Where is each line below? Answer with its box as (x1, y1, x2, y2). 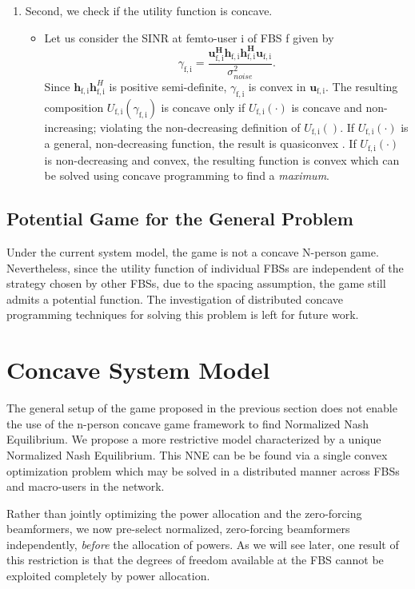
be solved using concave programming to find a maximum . (44, 167, 329, 184)
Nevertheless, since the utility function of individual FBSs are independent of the (6, 259, 404, 276)
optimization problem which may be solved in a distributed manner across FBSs (6, 462, 400, 479)
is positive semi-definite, (109, 78, 227, 94)
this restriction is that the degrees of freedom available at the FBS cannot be (6, 551, 384, 568)
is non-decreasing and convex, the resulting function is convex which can (44, 151, 400, 168)
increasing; (44, 118, 97, 135)
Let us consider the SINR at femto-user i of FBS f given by (44, 29, 334, 46)
